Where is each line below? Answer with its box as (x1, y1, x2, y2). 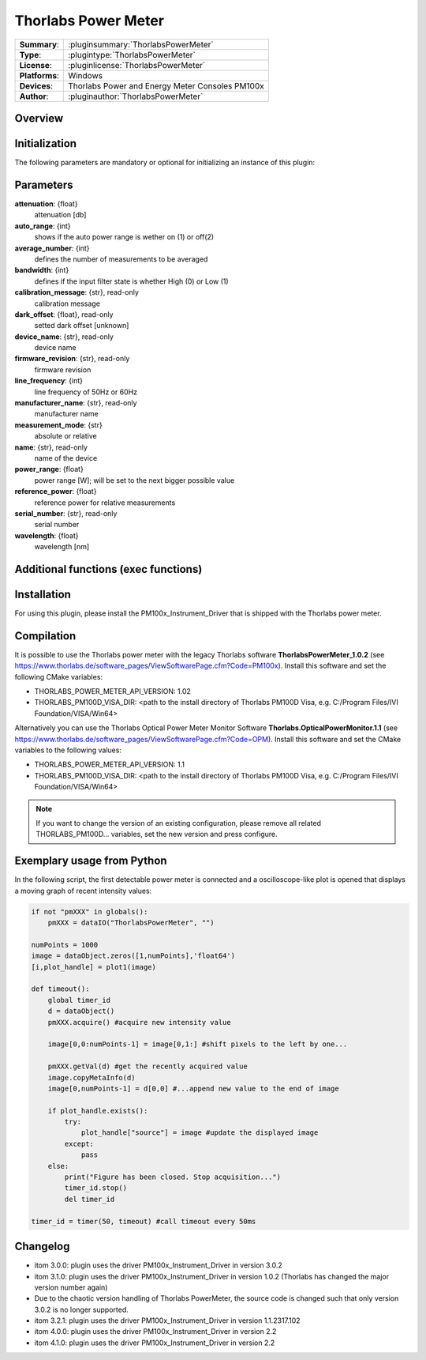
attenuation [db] (34, 210, 87, 220)
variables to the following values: (14, 745, 122, 755)
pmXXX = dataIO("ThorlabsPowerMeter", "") (47, 918, 215, 928)
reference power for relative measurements (34, 498, 176, 507)
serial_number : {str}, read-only (14, 508, 118, 518)
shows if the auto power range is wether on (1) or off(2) (34, 232, 215, 242)
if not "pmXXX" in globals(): (31, 907, 148, 916)
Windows (68, 70, 103, 81)
